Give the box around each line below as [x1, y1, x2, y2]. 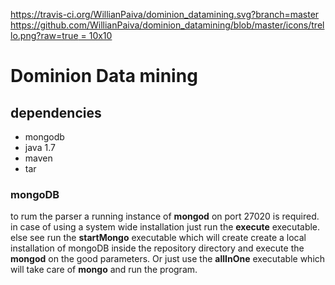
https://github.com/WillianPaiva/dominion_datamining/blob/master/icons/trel [10, 19, 325, 31]
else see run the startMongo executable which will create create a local [10, 232, 307, 244]
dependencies [10, 104, 102, 121]
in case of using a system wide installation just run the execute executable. [10, 221, 321, 233]
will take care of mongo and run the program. [10, 264, 198, 276]
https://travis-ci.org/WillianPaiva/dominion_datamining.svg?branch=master [10, 9, 320, 20]
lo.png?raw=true [10, 30, 79, 41]
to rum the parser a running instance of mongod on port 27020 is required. [10, 210, 320, 223]
